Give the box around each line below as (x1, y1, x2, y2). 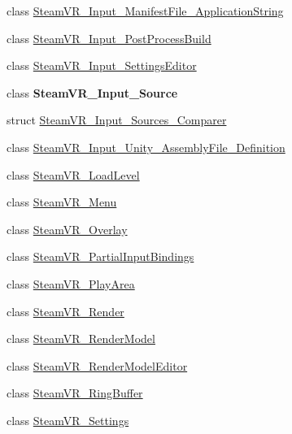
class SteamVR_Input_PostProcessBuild (7, 29, 211, 46)
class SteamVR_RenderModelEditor (7, 357, 188, 374)
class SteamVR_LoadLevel (7, 166, 140, 183)
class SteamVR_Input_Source (7, 84, 178, 101)
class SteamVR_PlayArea (7, 275, 135, 292)
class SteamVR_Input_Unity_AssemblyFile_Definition (7, 138, 285, 155)
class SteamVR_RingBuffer (7, 384, 143, 401)
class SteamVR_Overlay (7, 220, 128, 237)
